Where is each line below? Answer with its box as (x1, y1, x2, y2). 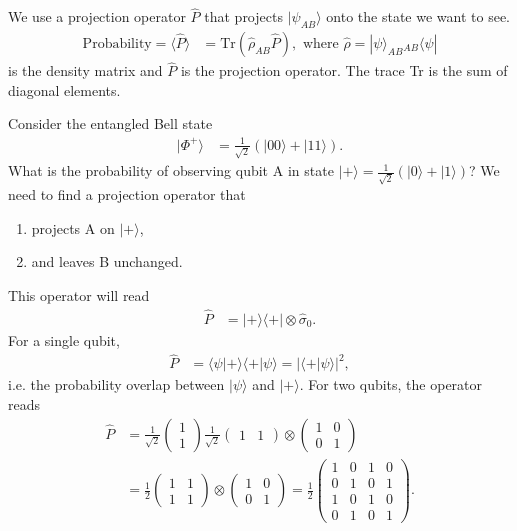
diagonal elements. (8, 79, 121, 100)
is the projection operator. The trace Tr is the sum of (180, 60, 508, 81)
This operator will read (8, 284, 150, 305)
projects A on (31, 217, 115, 238)
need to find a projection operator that (8, 184, 246, 204)
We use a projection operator (8, 6, 186, 27)
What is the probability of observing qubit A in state (8, 160, 334, 181)
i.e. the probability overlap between (8, 374, 225, 395)
